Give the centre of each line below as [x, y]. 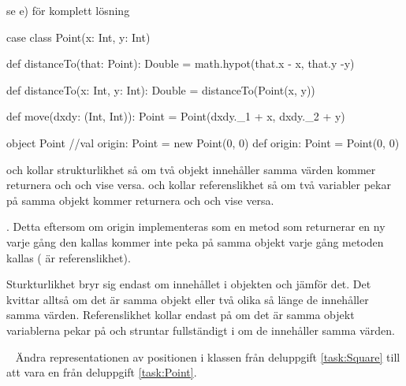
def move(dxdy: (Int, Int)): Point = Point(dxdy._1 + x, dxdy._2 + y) [176, 116]
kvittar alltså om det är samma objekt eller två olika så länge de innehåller [188, 299]
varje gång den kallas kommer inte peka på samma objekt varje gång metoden [195, 241]
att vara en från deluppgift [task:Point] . [102, 372]
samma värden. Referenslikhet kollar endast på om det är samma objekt [181, 315]
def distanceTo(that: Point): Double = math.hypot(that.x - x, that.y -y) [181, 63]
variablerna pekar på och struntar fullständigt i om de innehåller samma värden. [201, 330]
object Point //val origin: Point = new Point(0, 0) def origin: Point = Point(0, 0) [203, 142]
